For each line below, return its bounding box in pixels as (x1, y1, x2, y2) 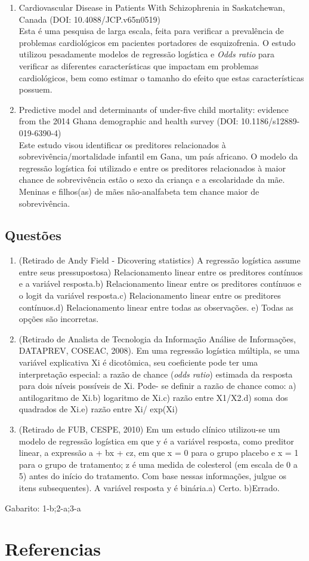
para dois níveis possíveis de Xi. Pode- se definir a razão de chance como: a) (18, 379, 296, 392)
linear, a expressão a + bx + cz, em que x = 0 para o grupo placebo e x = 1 (18, 446, 299, 459)
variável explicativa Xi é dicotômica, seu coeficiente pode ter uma (18, 356, 258, 369)
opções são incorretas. (18, 312, 99, 325)
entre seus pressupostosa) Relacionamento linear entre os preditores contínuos (18, 265, 303, 278)
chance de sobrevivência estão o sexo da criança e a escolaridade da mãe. (18, 173, 285, 186)
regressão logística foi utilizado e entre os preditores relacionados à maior (18, 161, 286, 174)
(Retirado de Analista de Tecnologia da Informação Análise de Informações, (18, 332, 296, 345)
